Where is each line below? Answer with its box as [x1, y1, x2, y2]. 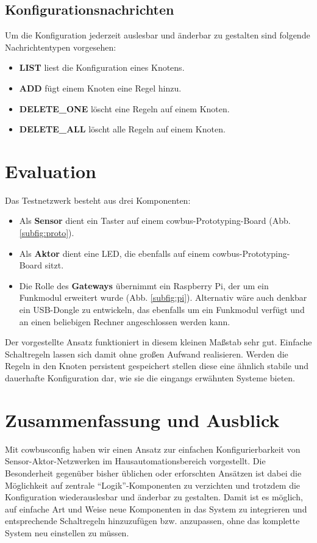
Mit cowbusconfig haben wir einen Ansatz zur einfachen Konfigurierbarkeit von [5, 442, 301, 455]
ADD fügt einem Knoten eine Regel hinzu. [19, 81, 182, 94]
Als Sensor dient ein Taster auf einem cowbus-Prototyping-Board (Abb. [19, 214, 291, 227]
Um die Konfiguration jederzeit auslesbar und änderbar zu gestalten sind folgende [5, 29, 310, 41]
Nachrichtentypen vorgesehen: [5, 40, 116, 53]
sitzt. [45, 259, 64, 271]
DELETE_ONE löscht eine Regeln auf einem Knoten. [19, 102, 230, 115]
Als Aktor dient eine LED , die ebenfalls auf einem [19, 246, 210, 259]
